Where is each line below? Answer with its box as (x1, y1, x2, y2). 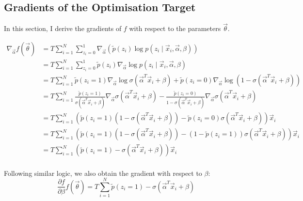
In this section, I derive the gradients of (4, 23, 122, 33)
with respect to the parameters (129, 23, 221, 33)
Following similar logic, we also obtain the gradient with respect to (4, 168, 202, 178)
